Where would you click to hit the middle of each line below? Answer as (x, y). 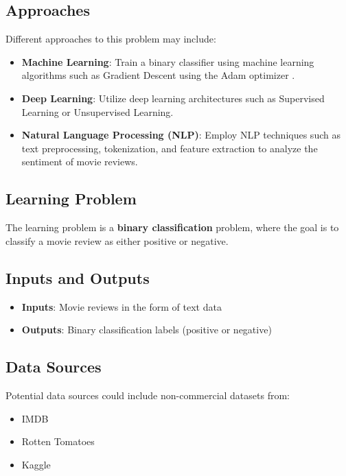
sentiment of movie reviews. (80, 162)
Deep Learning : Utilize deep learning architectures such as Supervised (173, 98)
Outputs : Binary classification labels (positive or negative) (147, 330)
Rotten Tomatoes (58, 441)
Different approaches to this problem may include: (111, 39)
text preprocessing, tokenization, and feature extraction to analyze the (170, 148)
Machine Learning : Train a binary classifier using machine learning (168, 61)
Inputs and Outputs (78, 277)
